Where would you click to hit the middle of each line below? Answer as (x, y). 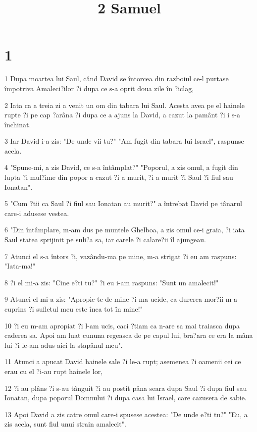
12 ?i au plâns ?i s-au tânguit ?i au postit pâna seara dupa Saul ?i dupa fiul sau (126, 388)
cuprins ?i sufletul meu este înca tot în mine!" (74, 309)
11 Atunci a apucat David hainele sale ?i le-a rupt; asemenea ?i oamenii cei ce (123, 361)
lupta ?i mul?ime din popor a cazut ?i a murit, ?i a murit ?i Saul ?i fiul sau (119, 177)
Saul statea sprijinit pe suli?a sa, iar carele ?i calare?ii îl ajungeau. (105, 240)
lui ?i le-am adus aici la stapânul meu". (64, 345)
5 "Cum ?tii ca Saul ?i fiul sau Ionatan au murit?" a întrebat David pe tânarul (123, 203)
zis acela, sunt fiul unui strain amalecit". (65, 424)
